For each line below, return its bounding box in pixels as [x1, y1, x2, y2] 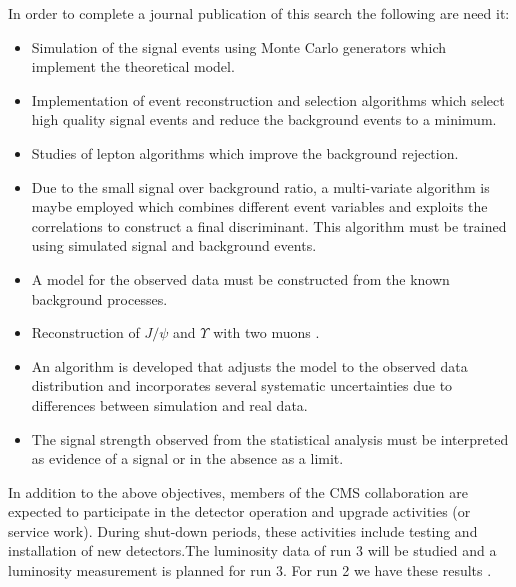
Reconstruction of [31, 322, 140, 343]
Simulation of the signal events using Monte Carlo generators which [31, 36, 446, 57]
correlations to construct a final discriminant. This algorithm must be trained [31, 215, 507, 236]
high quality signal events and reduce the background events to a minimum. [31, 109, 497, 130]
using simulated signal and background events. [31, 235, 317, 256]
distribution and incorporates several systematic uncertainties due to [31, 375, 453, 396]
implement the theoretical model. [31, 56, 235, 77]
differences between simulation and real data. [31, 394, 308, 415]
